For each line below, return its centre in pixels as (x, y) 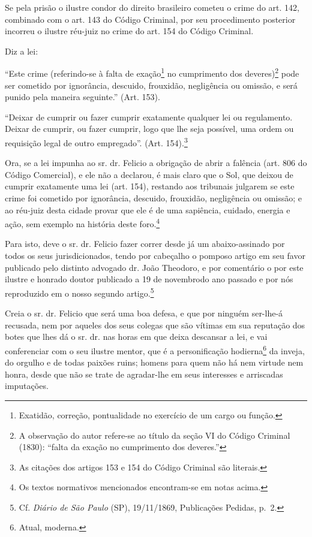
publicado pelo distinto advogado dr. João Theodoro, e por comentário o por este (154, 267)
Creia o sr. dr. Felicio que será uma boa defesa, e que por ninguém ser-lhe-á (144, 313)
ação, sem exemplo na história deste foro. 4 (82, 223)
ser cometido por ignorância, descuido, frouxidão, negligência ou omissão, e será (151, 85)
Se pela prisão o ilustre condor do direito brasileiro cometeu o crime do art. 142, (152, 7)
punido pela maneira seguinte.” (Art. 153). (82, 97)
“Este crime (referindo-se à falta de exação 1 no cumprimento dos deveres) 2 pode (152, 73)
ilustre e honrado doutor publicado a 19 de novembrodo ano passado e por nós (149, 279)
